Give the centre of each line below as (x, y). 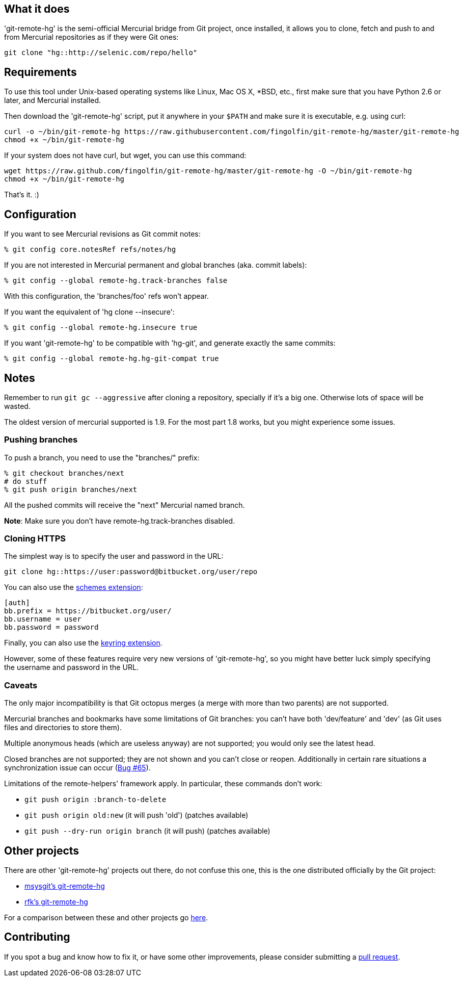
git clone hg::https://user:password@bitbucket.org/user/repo (131, 572)
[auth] (17, 603)
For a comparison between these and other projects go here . (106, 918)
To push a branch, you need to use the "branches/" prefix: (102, 457)
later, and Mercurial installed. (53, 100)
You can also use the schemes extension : (74, 587)
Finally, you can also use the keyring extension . (83, 643)
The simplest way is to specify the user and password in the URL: (114, 556)
